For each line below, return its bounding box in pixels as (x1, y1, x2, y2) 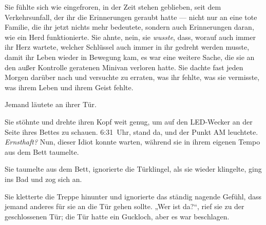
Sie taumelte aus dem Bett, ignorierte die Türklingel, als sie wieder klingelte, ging (5, 163, 262, 174)
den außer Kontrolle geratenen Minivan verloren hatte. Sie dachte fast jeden (5, 62, 243, 72)
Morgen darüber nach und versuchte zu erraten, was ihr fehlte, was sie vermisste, (5, 72, 260, 83)
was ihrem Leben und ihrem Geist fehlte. (5, 81, 134, 92)
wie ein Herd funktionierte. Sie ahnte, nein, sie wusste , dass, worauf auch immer (5, 31, 256, 42)
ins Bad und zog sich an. (5, 173, 82, 184)
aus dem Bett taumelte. (5, 146, 79, 157)
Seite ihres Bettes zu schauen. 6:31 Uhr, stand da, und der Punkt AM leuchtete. (5, 126, 258, 137)
